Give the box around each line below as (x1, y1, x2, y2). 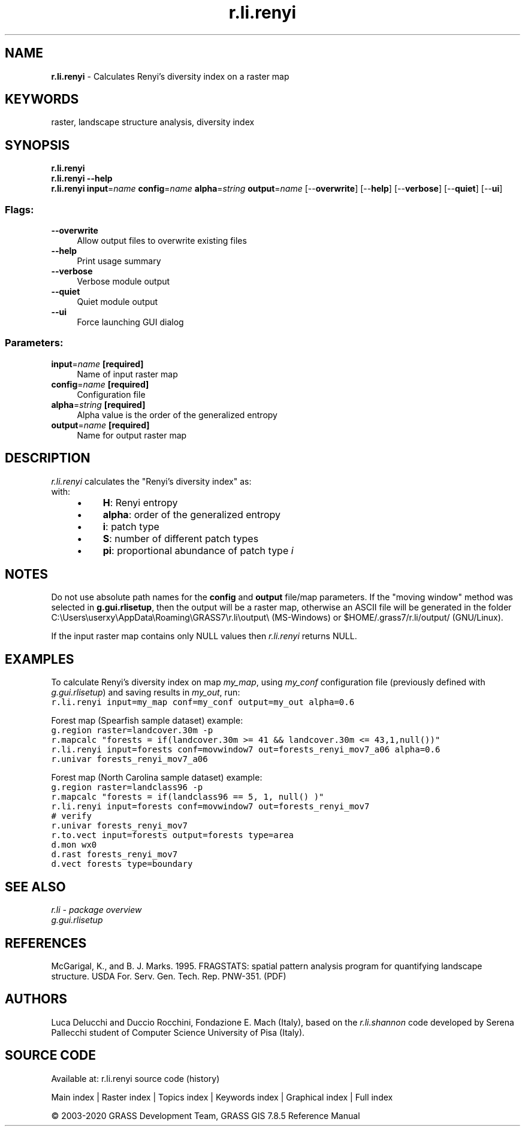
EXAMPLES (5, 651, 74, 667)
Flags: (5, 203, 34, 216)
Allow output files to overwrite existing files (77, 235, 247, 246)
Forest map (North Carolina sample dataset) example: (51, 772, 262, 783)
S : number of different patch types (102, 532, 259, 545)
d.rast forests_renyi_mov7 (51, 849, 178, 860)
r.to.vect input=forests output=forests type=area (51, 830, 294, 840)
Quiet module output (77, 297, 158, 307)
